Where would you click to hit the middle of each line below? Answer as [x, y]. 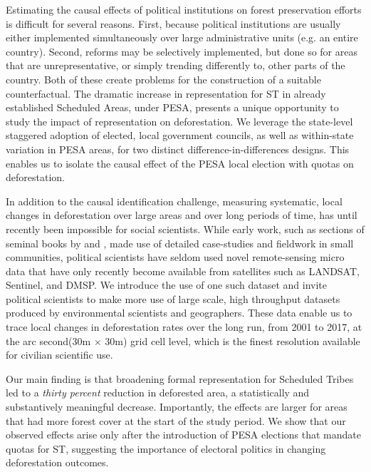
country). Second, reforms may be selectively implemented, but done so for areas [182, 51]
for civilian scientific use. [59, 355]
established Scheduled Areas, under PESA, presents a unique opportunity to [172, 107]
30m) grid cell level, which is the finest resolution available [232, 340]
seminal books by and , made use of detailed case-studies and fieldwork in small [180, 243]
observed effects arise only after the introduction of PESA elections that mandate [184, 435]
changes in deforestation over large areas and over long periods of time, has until [182, 215]
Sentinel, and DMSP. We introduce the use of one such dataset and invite [167, 285]
